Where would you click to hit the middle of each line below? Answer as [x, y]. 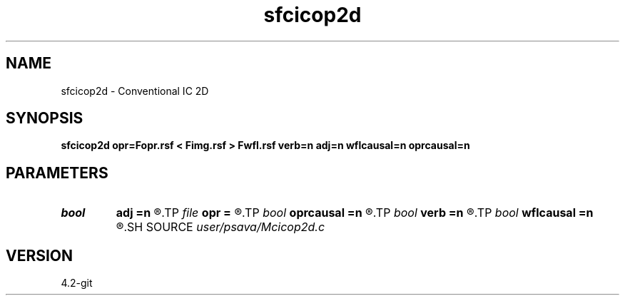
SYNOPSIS [45, 118]
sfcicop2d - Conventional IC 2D [135, 91]
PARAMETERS [57, 173]
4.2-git [77, 283]
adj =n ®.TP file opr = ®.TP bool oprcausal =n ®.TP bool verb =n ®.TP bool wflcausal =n [355, 213]
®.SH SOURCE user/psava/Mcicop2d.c [220, 227]
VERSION [40, 255]
